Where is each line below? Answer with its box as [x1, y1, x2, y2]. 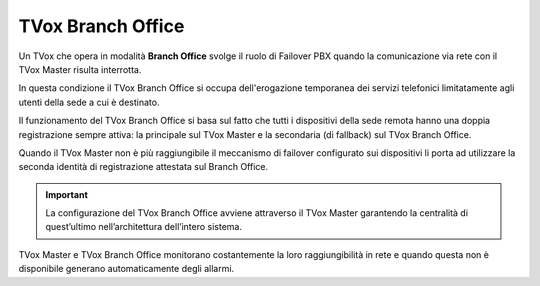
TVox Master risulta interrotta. [18, 63, 142, 75]
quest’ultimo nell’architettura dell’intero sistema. [45, 221, 243, 233]
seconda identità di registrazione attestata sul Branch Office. [18, 161, 269, 173]
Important [45, 188, 89, 200]
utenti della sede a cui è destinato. [18, 96, 160, 108]
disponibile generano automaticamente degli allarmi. [18, 263, 235, 275]
